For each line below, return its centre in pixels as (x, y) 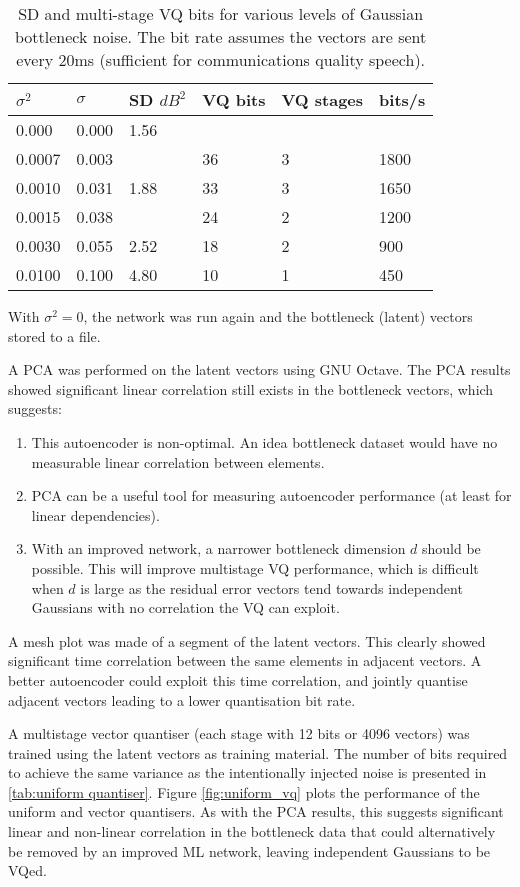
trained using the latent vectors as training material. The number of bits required (258, 752)
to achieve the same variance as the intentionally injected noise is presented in (247, 772)
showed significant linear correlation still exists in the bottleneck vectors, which (251, 388)
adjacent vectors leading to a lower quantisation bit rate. (182, 699)
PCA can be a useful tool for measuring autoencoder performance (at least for (271, 495)
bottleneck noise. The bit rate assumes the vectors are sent (221, 36)
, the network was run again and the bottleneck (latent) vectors (278, 316)
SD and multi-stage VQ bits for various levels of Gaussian (221, 13)
